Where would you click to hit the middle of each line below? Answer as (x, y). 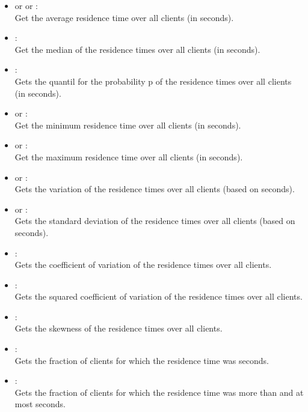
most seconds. (40, 404)
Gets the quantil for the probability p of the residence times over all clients (153, 81)
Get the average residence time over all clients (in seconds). (124, 17)
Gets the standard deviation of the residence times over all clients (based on (155, 221)
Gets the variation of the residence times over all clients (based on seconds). (155, 189)
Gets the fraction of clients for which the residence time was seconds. (142, 360)
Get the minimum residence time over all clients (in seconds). (128, 125)
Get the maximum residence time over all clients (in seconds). (129, 156)
